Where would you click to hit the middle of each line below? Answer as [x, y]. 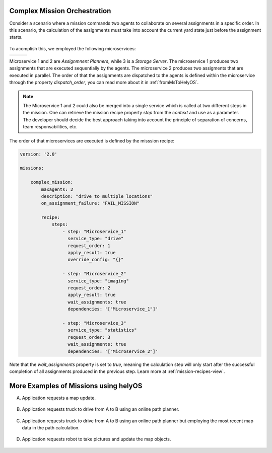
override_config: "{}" [96, 260]
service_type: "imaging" [98, 281]
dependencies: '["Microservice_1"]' [113, 309]
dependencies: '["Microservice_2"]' [113, 351]
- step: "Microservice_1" [94, 231]
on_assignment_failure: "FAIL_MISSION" [90, 203]
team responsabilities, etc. [50, 127]
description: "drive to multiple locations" [97, 196]
